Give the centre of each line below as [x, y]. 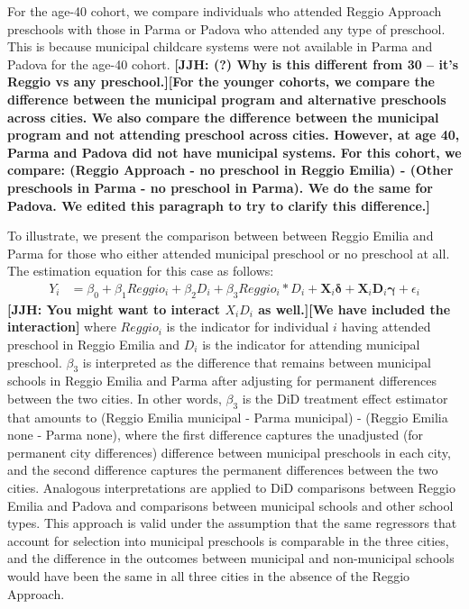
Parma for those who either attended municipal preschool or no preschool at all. [229, 253]
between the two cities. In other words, [115, 398]
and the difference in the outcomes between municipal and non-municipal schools [231, 558]
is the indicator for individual [248, 327]
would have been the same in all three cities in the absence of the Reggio [209, 576]
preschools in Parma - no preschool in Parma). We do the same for [220, 187]
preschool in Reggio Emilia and [94, 344]
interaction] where [62, 327]
